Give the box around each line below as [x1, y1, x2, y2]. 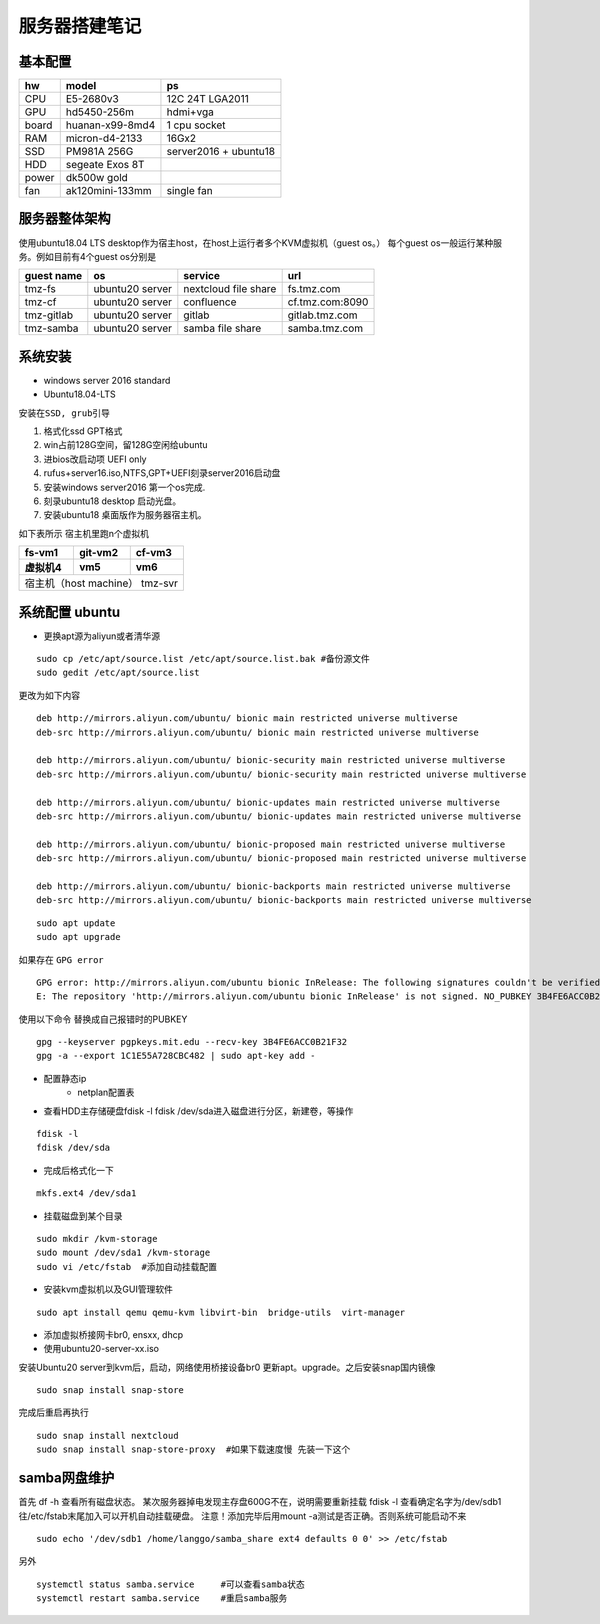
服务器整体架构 [18, 210, 111, 227]
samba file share [183, 321, 262, 335]
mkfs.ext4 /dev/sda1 [36, 1188, 137, 1199]
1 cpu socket [166, 118, 226, 132]
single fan [166, 184, 214, 198]
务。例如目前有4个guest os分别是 [18, 250, 157, 262]
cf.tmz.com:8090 [287, 295, 369, 309]
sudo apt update [36, 917, 116, 929]
